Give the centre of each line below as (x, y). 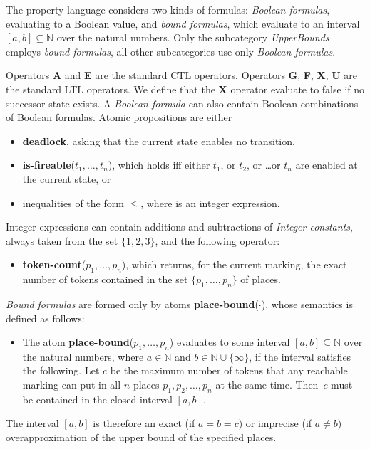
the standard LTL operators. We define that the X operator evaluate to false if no (185, 89)
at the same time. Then (267, 385)
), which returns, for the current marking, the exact (234, 264)
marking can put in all (72, 385)
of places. (261, 279)
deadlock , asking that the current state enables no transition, (159, 141)
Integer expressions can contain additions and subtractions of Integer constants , (179, 227)
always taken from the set (62, 240)
